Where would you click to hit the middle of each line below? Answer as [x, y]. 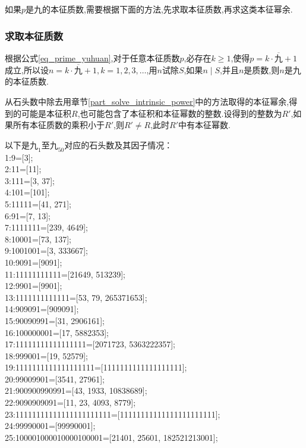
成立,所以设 [27, 69]
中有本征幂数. [205, 125]
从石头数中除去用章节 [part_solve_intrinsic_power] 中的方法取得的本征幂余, [147, 102]
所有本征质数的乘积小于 [59, 125]
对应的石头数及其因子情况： [119, 144]
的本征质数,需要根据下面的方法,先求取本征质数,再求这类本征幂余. [168, 9]
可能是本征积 [46, 113]
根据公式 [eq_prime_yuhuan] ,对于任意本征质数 [92, 58]
